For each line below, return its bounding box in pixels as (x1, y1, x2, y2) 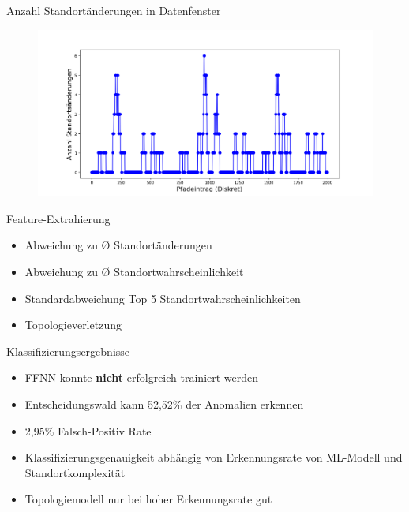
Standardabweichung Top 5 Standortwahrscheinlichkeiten (24, 290, 301, 306)
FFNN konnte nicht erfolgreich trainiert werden (24, 369, 259, 386)
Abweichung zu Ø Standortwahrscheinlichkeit (24, 263, 244, 279)
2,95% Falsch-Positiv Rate (24, 422, 152, 439)
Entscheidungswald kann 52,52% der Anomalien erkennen (24, 395, 304, 412)
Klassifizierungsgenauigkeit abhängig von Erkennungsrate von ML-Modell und (24, 449, 403, 465)
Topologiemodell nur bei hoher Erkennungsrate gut (24, 491, 272, 507)
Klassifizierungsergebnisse (6, 342, 130, 359)
